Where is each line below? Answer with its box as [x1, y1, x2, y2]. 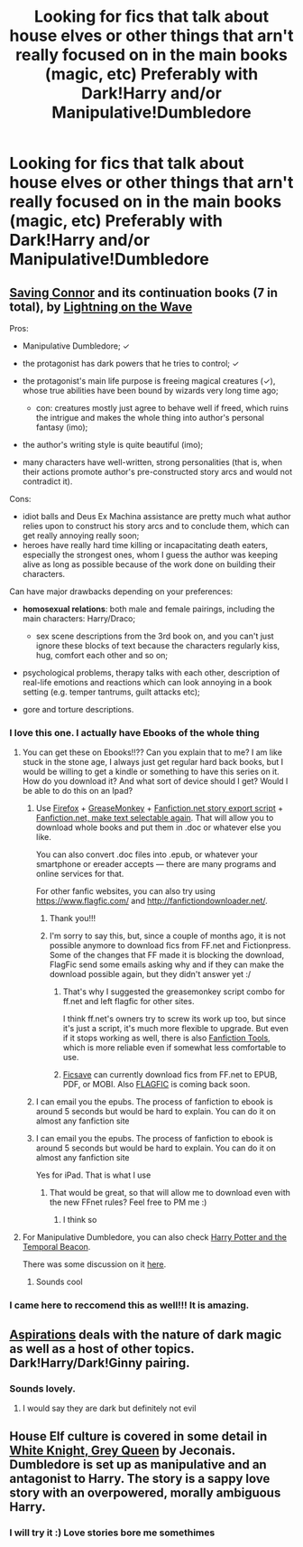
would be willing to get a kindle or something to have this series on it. [22, 766, 280, 778]
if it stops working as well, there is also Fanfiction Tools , [62, 1032, 271, 1044]
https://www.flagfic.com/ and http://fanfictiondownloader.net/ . [35, 896, 268, 907]
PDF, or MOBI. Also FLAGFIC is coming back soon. [62, 1079, 251, 1090]
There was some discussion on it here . [22, 1259, 167, 1270]
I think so [62, 1215, 97, 1225]
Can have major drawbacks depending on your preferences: [9, 586, 234, 597]
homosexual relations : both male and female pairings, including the [22, 603, 275, 614]
